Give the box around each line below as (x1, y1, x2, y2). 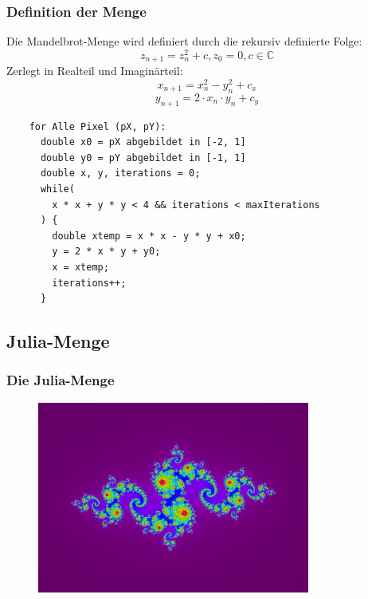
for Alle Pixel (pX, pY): (29, 120, 166, 132)
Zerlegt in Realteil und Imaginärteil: (6, 62, 183, 79)
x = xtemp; (52, 261, 109, 273)
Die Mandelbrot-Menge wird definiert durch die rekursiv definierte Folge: (6, 33, 362, 49)
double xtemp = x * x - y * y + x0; (52, 230, 246, 242)
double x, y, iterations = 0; (40, 167, 201, 179)
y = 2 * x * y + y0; (52, 246, 161, 258)
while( (40, 183, 75, 195)
